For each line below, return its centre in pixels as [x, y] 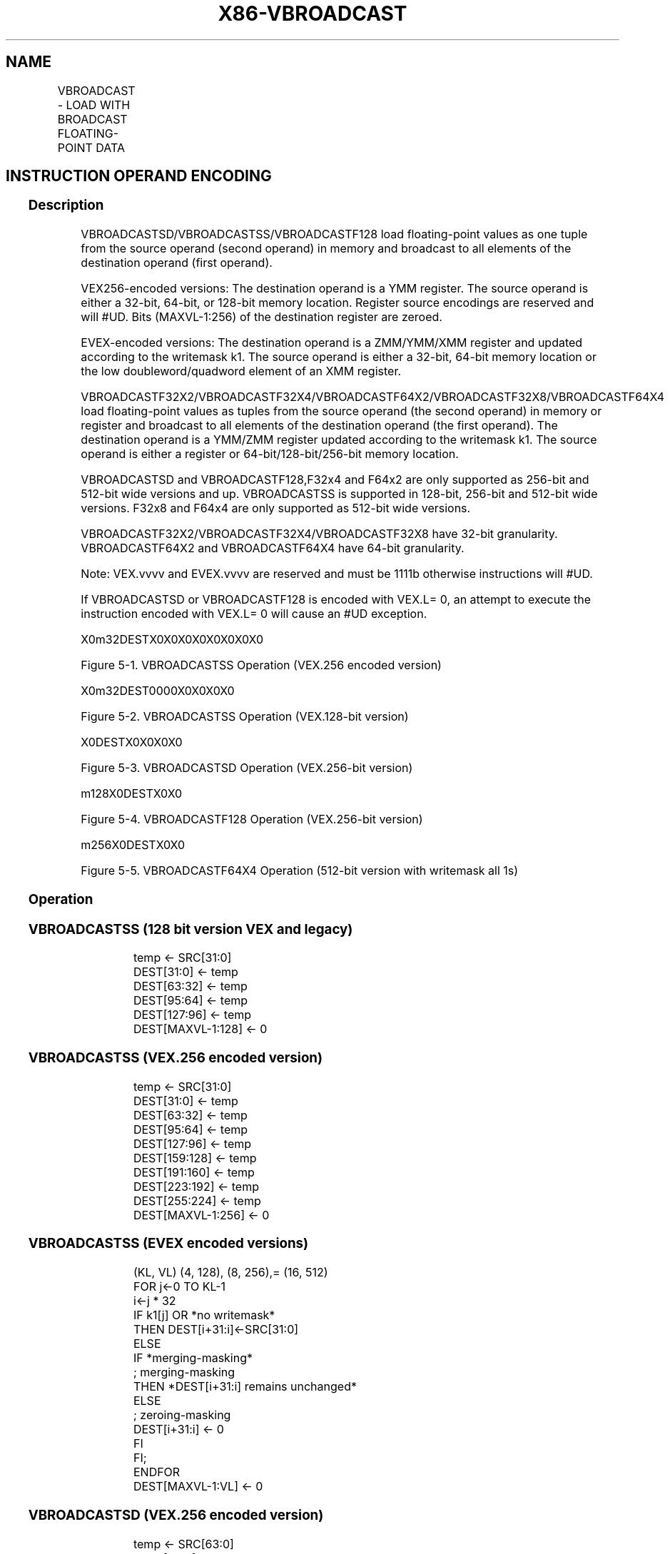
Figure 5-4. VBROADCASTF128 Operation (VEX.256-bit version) [252, 819]
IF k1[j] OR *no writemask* [204, 1315]
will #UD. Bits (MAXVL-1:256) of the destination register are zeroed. [262, 317]
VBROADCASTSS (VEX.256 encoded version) [176, 1058]
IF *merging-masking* [193, 1358]
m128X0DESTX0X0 [132, 794]
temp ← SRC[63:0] [183, 1544]
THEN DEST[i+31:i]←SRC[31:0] [216, 1330]
